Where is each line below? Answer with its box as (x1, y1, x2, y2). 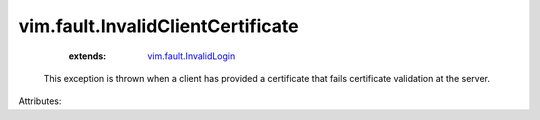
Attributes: (18, 95, 62, 107)
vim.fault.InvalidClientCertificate (18, 15, 299, 37)
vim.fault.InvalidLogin (147, 50, 236, 62)
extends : (68, 50, 107, 62)
